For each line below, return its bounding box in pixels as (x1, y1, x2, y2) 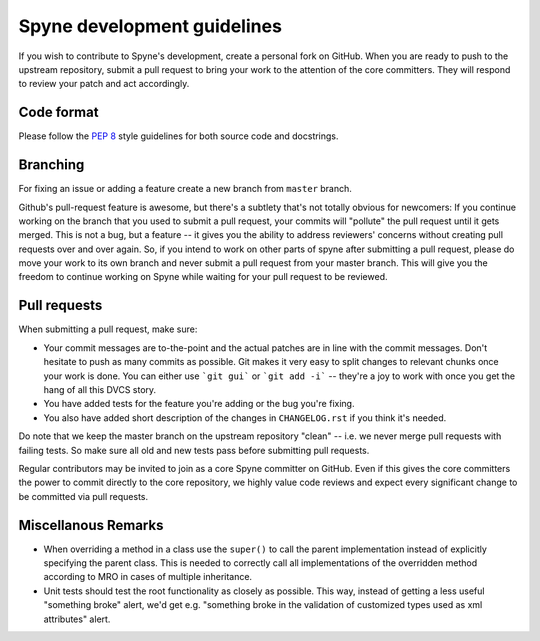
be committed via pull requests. (18, 490, 149, 502)
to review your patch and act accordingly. (18, 78, 190, 90)
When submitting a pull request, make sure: (18, 323, 198, 335)
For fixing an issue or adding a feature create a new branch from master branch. (18, 183, 352, 195)
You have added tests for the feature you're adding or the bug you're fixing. (43, 398, 355, 410)
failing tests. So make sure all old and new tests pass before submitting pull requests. (18, 444, 370, 456)
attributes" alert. (43, 613, 111, 625)
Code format (18, 104, 99, 121)
